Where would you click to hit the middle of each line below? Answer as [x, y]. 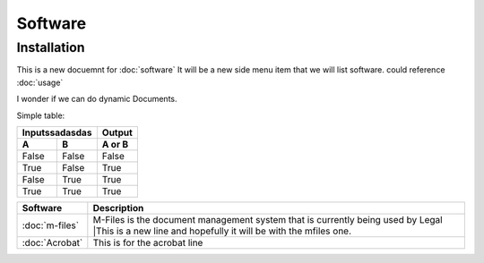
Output [117, 132]
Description [118, 208]
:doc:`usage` [40, 82]
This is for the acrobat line [148, 242]
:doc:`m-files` [51, 225]
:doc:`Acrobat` [52, 242]
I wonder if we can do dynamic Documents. [97, 99]
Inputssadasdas [57, 132]
